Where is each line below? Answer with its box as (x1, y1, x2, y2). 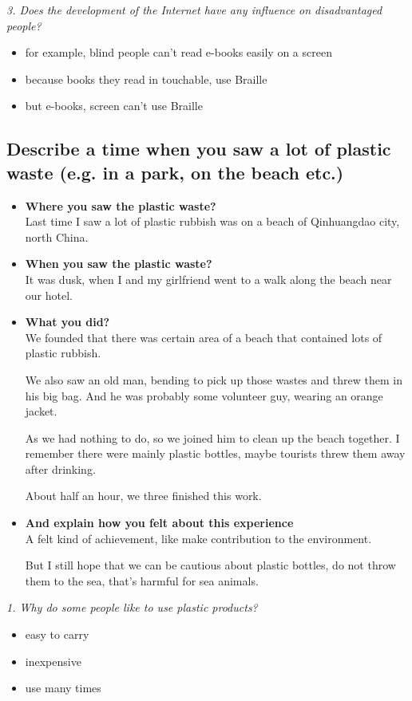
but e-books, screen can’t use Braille (25, 97, 203, 114)
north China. (25, 228, 89, 245)
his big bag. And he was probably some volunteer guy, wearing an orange (25, 387, 383, 404)
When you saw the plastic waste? (25, 255, 212, 272)
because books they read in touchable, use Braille (25, 70, 267, 87)
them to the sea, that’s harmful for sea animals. (25, 572, 259, 589)
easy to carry (25, 626, 89, 643)
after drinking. (25, 460, 96, 477)
